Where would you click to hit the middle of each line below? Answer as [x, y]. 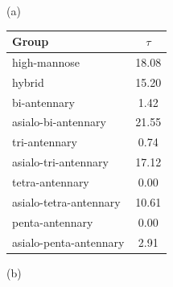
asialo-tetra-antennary [66, 201]
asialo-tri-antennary [60, 162]
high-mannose [46, 61]
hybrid [28, 82]
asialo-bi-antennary [59, 122]
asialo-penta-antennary [68, 242]
